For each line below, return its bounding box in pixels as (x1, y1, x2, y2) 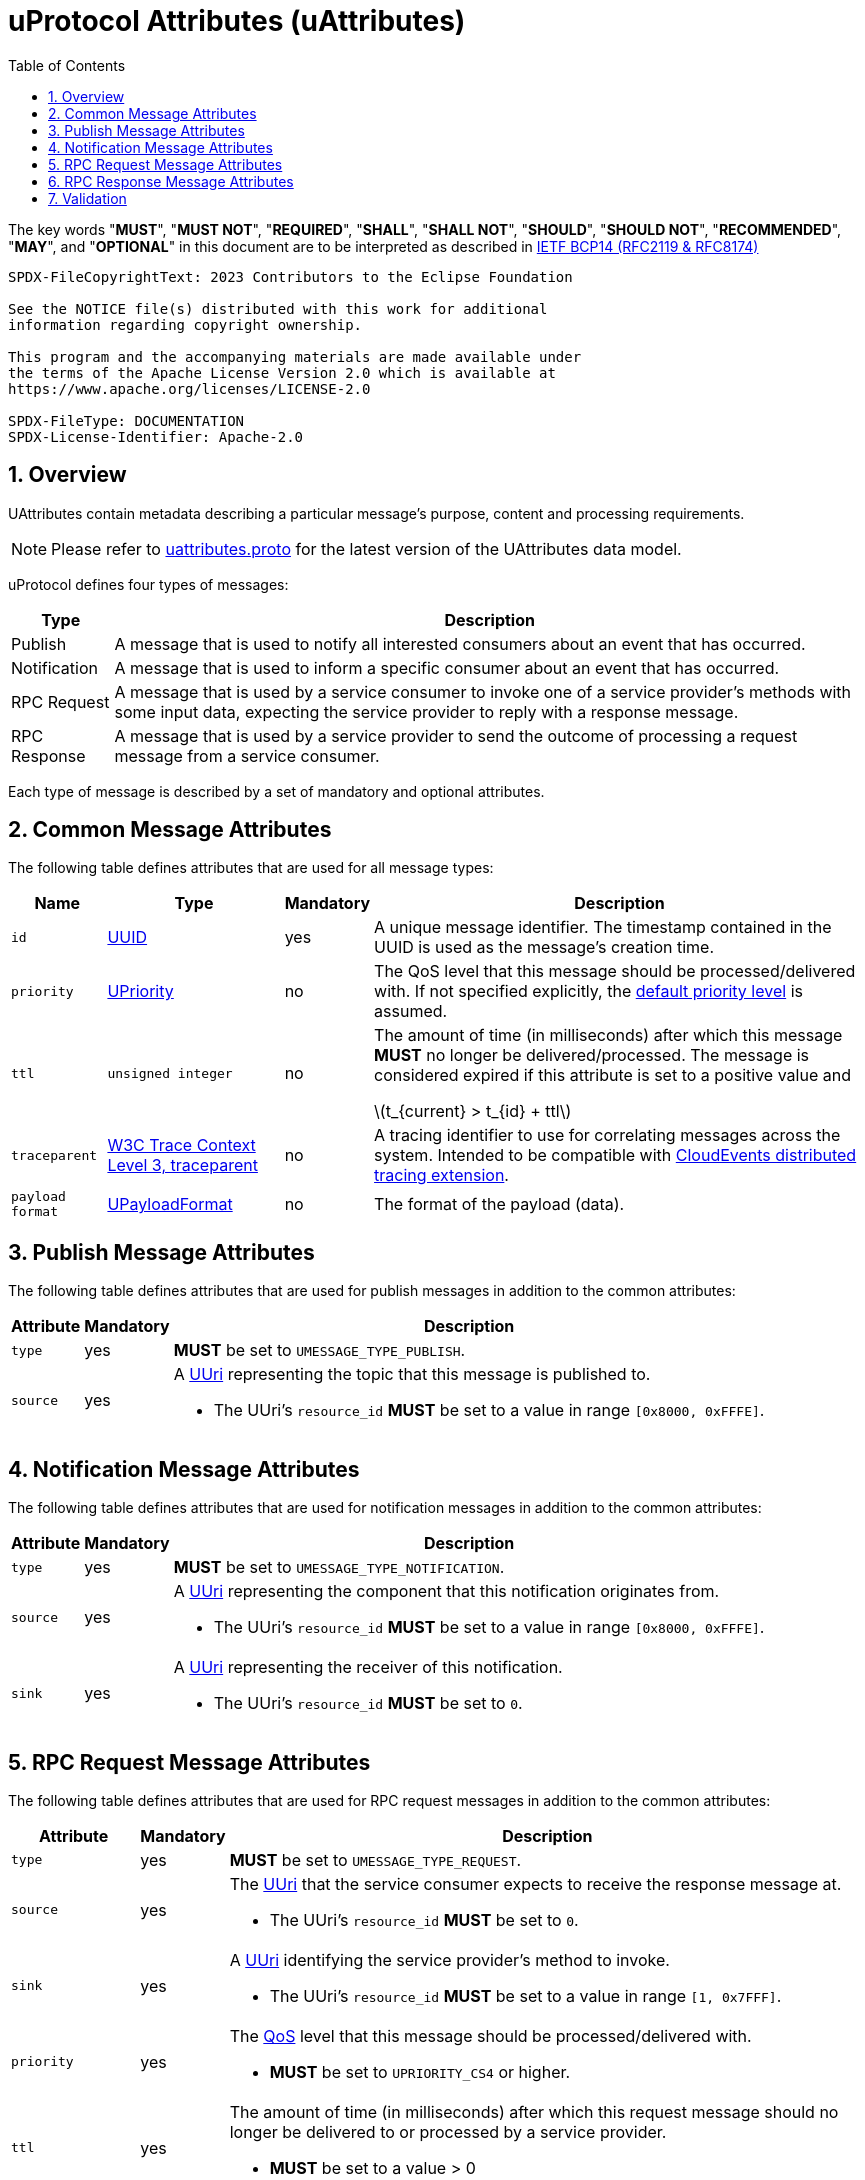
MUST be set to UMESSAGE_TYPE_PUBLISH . (173, 1340, 466, 1361)
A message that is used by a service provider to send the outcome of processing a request (114, 725, 798, 746)
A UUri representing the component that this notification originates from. (173, 1581, 720, 1602)
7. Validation (48, 189, 127, 207)
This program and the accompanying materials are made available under (8, 348, 582, 365)
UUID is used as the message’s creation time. (374, 937, 714, 958)
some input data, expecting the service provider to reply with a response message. (114, 701, 739, 722)
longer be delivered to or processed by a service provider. (229, 2121, 667, 2142)
